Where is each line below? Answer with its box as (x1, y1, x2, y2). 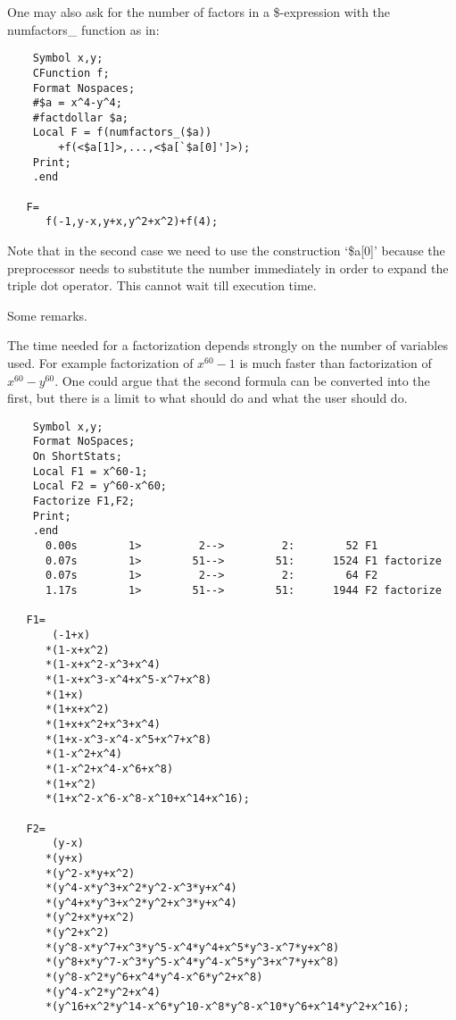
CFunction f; (32, 66, 110, 79)
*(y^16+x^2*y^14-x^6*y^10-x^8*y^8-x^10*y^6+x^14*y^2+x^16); (45, 1000, 410, 1014)
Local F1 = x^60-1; (32, 464, 148, 478)
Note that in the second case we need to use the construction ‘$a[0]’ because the (7, 241, 445, 260)
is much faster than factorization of (239, 354, 432, 372)
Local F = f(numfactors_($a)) (32, 126, 212, 139)
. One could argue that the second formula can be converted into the (54, 371, 430, 389)
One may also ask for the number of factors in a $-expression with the (7, 3, 391, 21)
